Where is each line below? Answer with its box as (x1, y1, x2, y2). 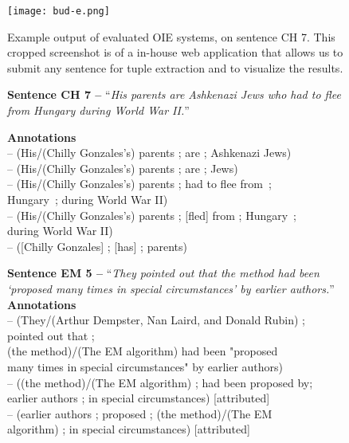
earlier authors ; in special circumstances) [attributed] (7, 390, 270, 406)
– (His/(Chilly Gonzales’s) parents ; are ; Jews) (7, 159, 238, 176)
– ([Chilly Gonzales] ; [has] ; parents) (7, 237, 187, 254)
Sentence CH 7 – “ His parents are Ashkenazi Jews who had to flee (7, 86, 341, 103)
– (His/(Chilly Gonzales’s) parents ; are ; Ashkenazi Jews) (7, 144, 292, 161)
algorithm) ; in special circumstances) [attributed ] (7, 421, 250, 437)
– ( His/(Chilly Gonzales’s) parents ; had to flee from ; (7, 175, 272, 192)
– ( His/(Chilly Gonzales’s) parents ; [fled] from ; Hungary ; (7, 206, 296, 223)
